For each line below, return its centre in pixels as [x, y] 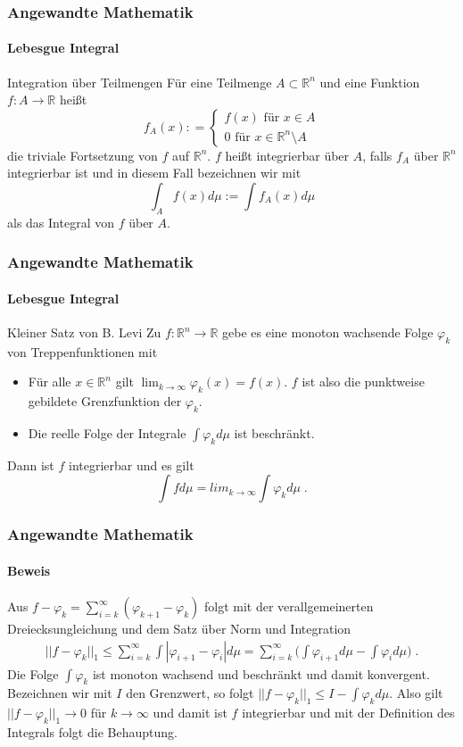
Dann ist [31, 465]
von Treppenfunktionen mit [83, 351]
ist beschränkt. [274, 433]
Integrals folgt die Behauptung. [92, 732]
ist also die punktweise [363, 382]
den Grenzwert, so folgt [190, 693]
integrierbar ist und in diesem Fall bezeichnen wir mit [154, 173]
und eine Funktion [370, 82]
